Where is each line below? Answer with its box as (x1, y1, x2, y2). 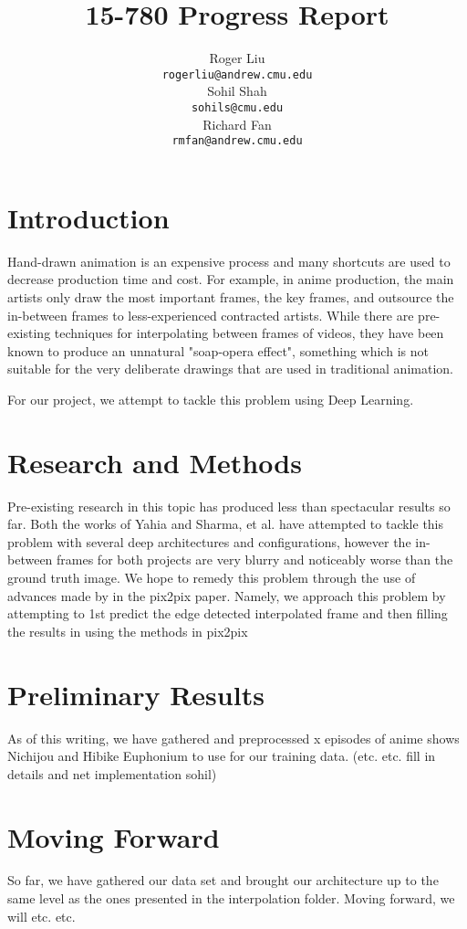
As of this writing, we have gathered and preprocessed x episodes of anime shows (7, 728, 460, 747)
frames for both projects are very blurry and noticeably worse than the (57, 550, 453, 569)
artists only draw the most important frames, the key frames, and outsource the (7, 288, 454, 306)
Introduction (7, 198, 170, 236)
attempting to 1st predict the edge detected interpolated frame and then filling (7, 604, 448, 623)
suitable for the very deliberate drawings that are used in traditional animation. (7, 359, 453, 378)
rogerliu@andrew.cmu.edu (161, 68, 313, 81)
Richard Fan (202, 114, 272, 133)
